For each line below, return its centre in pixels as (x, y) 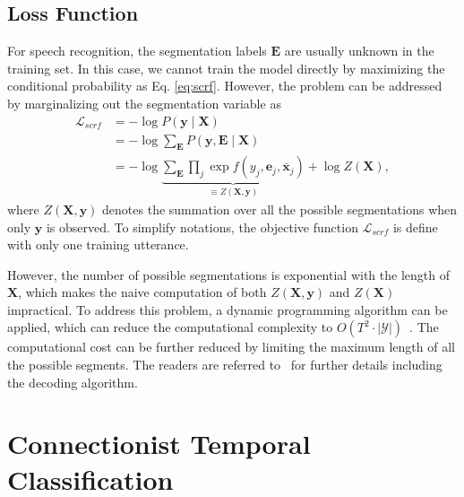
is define (415, 227)
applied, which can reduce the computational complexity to (170, 327)
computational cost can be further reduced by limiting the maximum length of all (231, 347)
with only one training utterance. (98, 244)
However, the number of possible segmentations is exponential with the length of (228, 274)
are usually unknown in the (359, 51)
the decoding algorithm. (73, 382)
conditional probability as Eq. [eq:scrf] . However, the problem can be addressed (225, 86)
